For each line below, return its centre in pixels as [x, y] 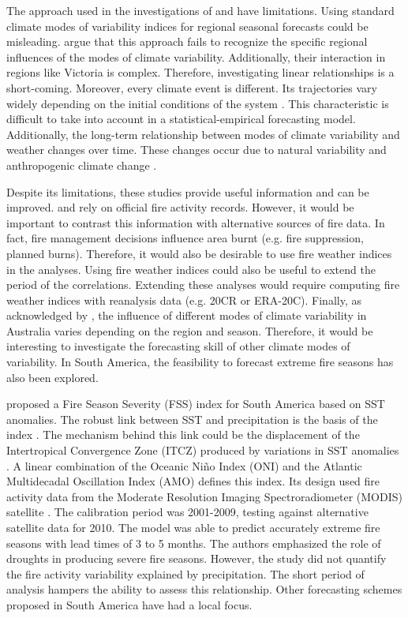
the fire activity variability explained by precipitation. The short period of [185, 573]
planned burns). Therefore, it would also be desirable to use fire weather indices [199, 253]
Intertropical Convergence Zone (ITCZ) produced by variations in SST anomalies [203, 450]
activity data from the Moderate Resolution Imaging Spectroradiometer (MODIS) [204, 496]
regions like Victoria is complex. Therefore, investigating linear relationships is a [200, 72]
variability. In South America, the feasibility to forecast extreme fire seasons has [200, 362]
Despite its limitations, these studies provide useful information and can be [188, 191]
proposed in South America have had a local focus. [129, 604]
